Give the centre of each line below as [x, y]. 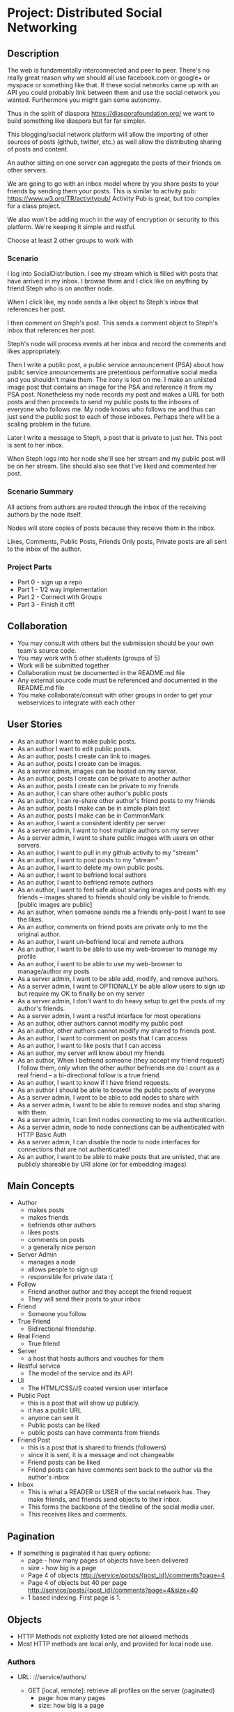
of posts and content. [38, 149]
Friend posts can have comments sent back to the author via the [120, 1470]
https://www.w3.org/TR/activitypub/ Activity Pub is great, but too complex [114, 198]
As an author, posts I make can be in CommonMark [91, 816]
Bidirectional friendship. [62, 1329]
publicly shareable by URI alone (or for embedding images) [102, 1164]
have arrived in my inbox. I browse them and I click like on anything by [108, 281]
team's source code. [47, 650]
